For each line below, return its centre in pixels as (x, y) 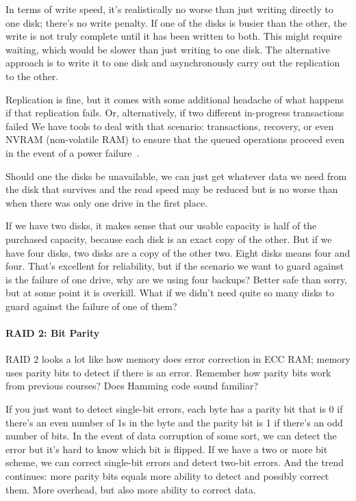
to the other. (32, 76)
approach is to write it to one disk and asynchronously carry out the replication (173, 63)
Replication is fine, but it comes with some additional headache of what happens (175, 99)
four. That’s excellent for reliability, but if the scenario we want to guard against (175, 266)
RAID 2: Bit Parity (53, 333)
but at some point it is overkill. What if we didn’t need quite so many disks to (170, 293)
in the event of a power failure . (73, 152)
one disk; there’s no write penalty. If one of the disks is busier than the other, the (176, 22)
